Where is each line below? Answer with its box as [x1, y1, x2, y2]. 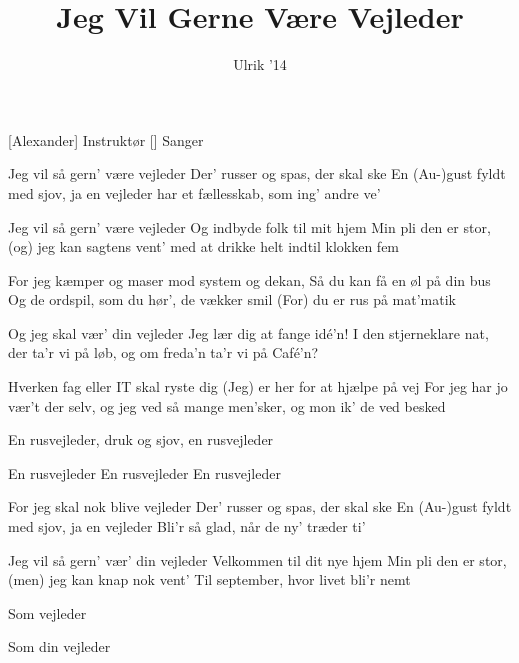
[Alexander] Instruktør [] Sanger [8, 129, 204, 150]
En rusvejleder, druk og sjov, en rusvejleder [8, 429, 274, 450]
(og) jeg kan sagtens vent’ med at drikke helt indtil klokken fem [8, 236, 400, 257]
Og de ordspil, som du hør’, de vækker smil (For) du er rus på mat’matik [8, 289, 456, 310]
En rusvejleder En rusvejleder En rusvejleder [8, 462, 281, 483]
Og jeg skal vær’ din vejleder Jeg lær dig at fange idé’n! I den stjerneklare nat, [8, 322, 489, 343]
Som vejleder [8, 602, 87, 623]
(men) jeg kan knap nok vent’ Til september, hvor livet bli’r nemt [8, 569, 411, 590]
